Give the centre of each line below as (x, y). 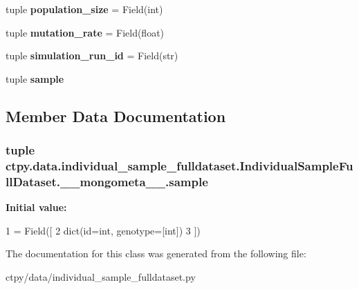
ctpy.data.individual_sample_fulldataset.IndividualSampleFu (179, 166)
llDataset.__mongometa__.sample (107, 181)
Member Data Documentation (116, 116)
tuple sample (35, 78)
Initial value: (36, 207)
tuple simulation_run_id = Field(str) (92, 56)
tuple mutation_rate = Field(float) (85, 32)
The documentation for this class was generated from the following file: (156, 253)
